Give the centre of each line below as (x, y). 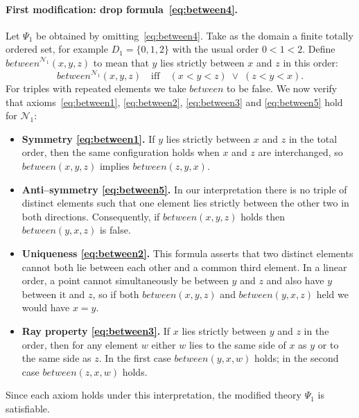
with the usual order (216, 49)
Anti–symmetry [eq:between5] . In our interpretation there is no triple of (184, 189)
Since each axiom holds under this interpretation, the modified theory (154, 395)
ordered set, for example (57, 49)
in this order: (310, 62)
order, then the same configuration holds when (121, 152)
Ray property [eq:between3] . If (96, 330)
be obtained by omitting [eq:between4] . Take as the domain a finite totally (195, 35)
